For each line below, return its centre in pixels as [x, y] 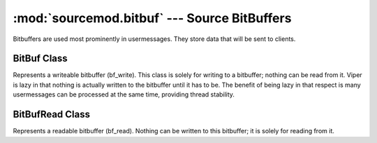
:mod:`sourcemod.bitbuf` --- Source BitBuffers [152, 18]
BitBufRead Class [52, 115]
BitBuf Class [40, 59]
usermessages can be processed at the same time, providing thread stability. [124, 94]
